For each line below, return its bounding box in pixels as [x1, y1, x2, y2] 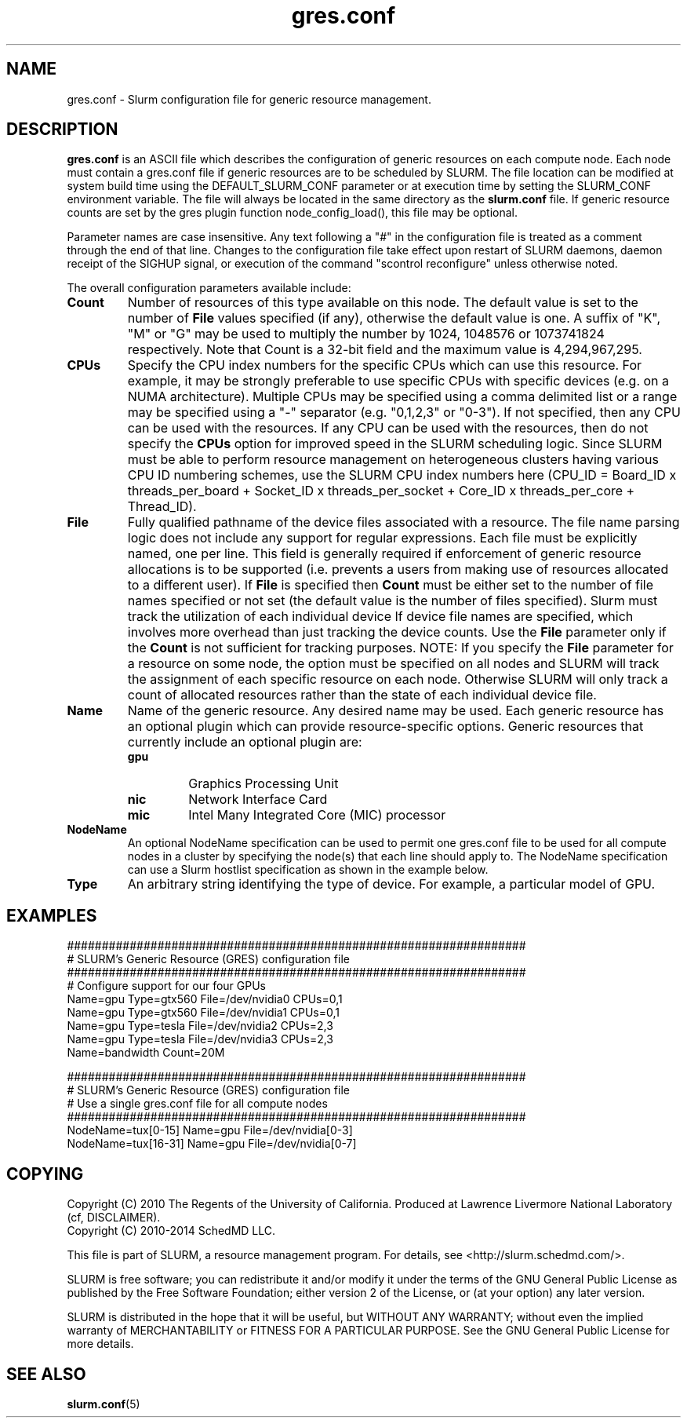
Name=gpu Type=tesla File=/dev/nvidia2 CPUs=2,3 [67, 1019, 333, 1033]
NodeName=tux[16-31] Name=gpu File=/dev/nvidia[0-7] [67, 1137, 357, 1151]
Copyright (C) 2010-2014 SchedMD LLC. [67, 1224, 276, 1238]
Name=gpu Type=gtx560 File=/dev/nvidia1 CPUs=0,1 [67, 1006, 340, 1020]
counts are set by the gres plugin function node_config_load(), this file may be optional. [67, 206, 518, 220]
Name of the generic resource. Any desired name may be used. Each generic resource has [127, 703, 664, 719]
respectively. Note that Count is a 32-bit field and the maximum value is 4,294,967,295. [127, 341, 642, 358]
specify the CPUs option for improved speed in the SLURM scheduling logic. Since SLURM [127, 436, 663, 452]
